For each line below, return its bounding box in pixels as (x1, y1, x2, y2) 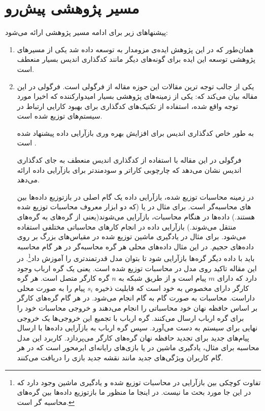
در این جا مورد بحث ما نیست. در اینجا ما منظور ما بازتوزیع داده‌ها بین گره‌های (17, 387, 251, 397)
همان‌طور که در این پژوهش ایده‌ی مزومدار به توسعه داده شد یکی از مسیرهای (17, 44, 254, 54)
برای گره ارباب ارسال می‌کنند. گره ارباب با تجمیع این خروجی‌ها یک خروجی (17, 312, 244, 323)
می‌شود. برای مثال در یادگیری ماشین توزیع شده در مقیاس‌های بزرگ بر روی (17, 231, 246, 242)
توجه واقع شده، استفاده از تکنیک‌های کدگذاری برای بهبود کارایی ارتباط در (17, 100, 238, 111)
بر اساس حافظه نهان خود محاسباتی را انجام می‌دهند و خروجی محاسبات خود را (17, 303, 258, 313)
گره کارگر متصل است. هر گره (17, 273, 110, 283)
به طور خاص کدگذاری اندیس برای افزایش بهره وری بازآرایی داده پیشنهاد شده (17, 127, 254, 138)
